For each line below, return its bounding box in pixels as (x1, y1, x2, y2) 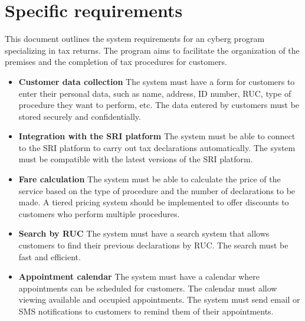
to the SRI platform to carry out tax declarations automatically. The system (18, 141, 296, 153)
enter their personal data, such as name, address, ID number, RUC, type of (18, 87, 291, 99)
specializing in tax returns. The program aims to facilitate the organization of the (5, 44, 300, 56)
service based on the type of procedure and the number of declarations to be (18, 184, 296, 196)
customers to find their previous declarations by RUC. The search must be (18, 239, 288, 251)
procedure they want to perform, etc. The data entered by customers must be (18, 99, 300, 111)
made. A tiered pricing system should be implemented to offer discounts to (18, 196, 289, 208)
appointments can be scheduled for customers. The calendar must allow (18, 281, 277, 294)
